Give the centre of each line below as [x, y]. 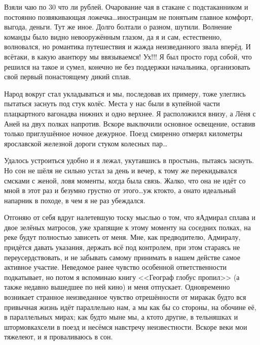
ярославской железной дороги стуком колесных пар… [86, 143]
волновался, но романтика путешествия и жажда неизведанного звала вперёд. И [127, 46]
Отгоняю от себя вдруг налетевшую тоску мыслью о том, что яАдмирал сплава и [130, 217]
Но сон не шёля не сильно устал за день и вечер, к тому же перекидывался [121, 170]
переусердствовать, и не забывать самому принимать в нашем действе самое [122, 257]
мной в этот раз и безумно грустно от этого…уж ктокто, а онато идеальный [120, 190]
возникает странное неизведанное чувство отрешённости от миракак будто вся [125, 297]
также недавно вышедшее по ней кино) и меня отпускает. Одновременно [117, 287]
